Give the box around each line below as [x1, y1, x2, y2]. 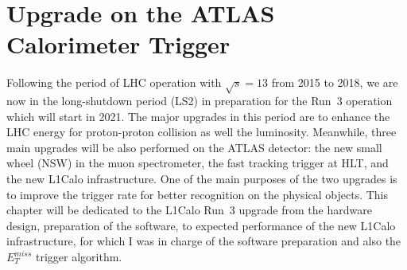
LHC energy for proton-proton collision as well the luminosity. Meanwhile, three [6, 123, 397, 140]
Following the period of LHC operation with [6, 74, 222, 91]
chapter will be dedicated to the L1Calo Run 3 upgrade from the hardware [6, 202, 372, 218]
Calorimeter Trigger [6, 28, 231, 61]
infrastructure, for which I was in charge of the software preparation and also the [6, 233, 401, 249]
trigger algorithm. [36, 248, 122, 265]
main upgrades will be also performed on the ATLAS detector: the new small [6, 139, 382, 155]
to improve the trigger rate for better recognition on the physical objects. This [6, 186, 389, 202]
